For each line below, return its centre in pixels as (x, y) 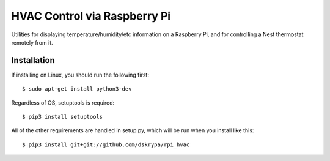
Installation (33, 60)
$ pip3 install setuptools (63, 117)
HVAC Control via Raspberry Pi (91, 16)
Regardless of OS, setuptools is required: (63, 103)
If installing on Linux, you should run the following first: (80, 75)
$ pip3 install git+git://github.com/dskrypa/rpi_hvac (106, 144)
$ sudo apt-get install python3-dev (77, 89)
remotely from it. (32, 42)
